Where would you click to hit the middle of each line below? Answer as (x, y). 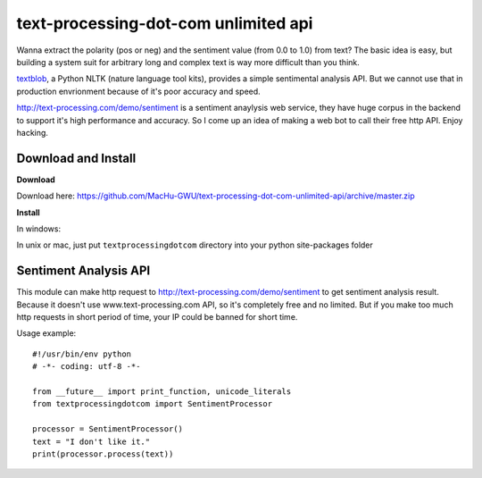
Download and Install (76, 158)
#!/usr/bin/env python (82, 354)
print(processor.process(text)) (103, 454)
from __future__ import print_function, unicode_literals (162, 392)
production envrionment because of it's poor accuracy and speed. (138, 91)
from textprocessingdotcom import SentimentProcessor (152, 404)
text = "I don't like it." (91, 441)
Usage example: (46, 333)
